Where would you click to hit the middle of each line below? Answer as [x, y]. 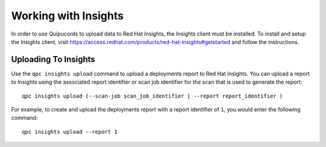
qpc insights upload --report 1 [70, 132]
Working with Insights [67, 16]
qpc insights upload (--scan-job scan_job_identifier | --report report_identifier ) [152, 96]
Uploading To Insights [53, 59]
